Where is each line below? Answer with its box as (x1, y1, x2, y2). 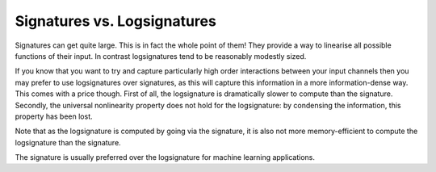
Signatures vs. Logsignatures (15, 12, 217, 30)
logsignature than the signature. (15, 137, 121, 147)
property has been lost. (15, 111, 93, 121)
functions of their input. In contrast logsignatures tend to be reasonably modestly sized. (15, 51, 307, 61)
